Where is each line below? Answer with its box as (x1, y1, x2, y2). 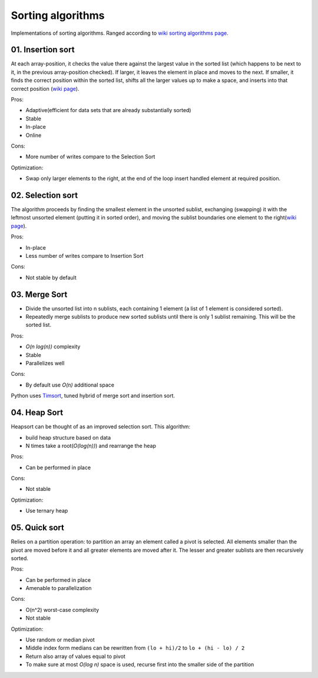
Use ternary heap (25, 507, 68, 515)
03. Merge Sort (11, 289, 68, 299)
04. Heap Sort (11, 408, 64, 418)
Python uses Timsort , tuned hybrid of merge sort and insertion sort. (11, 392, 175, 399)
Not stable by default (25, 274, 77, 281)
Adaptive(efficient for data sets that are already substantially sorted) (25, 107, 191, 114)
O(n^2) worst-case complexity (25, 606, 100, 613)
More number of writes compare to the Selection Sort (25, 153, 155, 161)
